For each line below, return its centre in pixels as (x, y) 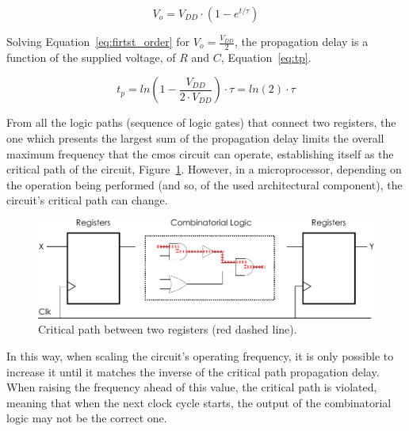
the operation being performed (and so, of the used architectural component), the (204, 184)
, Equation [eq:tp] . (266, 57)
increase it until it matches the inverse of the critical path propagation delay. (193, 371)
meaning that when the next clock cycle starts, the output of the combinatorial (199, 402)
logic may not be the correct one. (87, 418)
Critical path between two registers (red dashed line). (168, 329)
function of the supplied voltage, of (91, 57)
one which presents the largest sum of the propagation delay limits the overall (195, 138)
